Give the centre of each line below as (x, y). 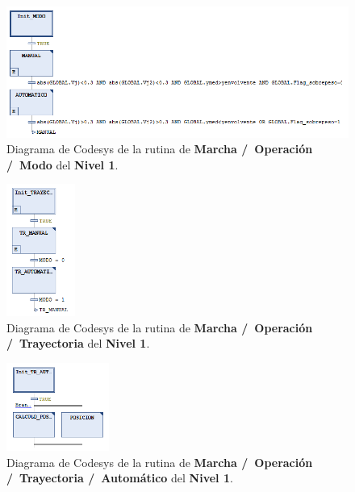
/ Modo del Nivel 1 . (63, 164)
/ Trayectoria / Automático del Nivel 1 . (120, 478)
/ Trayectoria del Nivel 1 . (78, 343)
